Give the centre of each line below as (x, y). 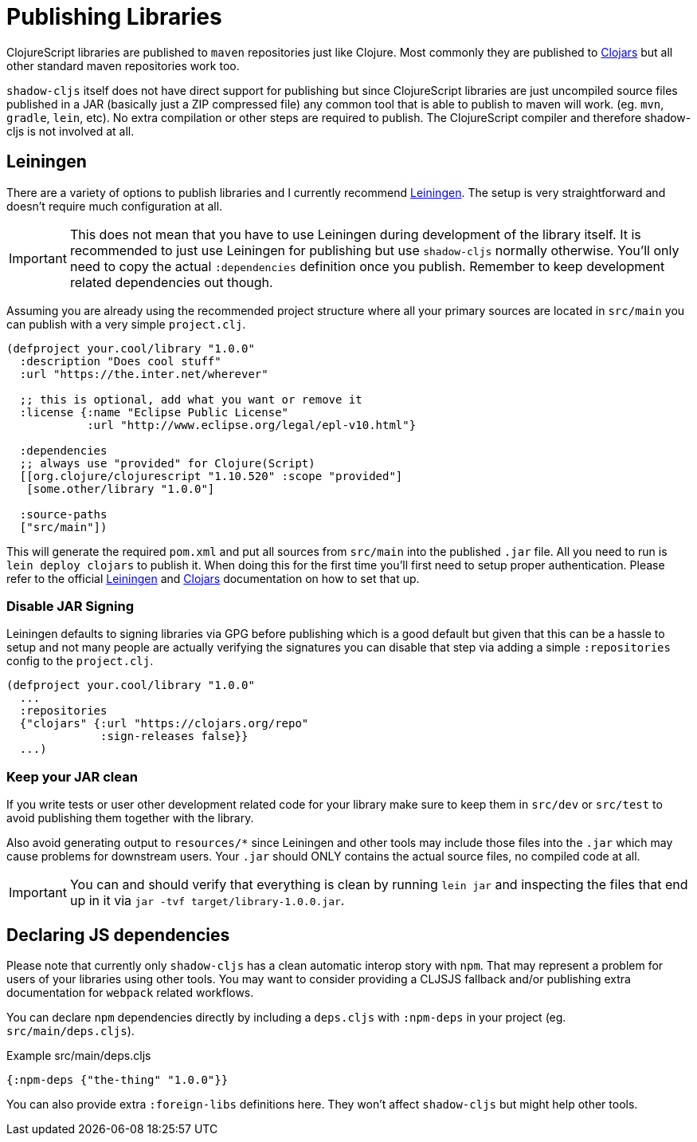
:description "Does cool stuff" (120, 361)
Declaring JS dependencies (118, 935)
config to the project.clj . (80, 661)
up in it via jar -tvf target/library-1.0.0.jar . (207, 901)
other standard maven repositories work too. (123, 65)
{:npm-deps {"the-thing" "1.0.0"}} (117, 1079)
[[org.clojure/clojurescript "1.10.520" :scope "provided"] (211, 476)
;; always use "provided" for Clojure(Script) (167, 463)
